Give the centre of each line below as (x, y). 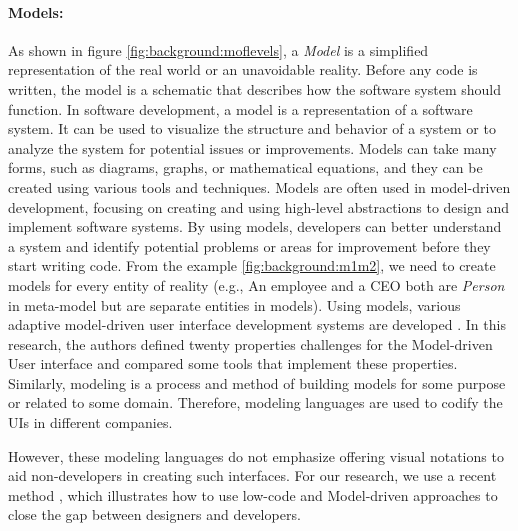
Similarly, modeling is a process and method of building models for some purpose (257, 382)
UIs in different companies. (90, 422)
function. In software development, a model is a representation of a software (240, 108)
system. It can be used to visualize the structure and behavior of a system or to (252, 128)
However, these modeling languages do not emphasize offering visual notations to (256, 455)
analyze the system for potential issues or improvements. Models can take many (252, 147)
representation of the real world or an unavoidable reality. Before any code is (243, 69)
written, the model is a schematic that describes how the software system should (254, 88)
